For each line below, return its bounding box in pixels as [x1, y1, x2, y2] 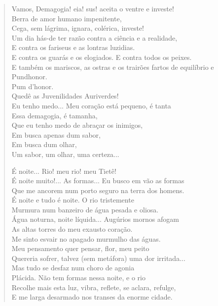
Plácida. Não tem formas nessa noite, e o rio [11, 272, 145, 283]
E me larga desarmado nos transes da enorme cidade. [11, 292, 173, 302]
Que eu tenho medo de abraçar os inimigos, [11, 120, 143, 130]
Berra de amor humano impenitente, [11, 13, 122, 23]
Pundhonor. [11, 71, 47, 82]
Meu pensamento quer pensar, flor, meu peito [11, 243, 149, 254]
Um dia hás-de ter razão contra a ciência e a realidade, [11, 32, 178, 43]
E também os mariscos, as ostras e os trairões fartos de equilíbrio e [11, 61, 214, 72]
